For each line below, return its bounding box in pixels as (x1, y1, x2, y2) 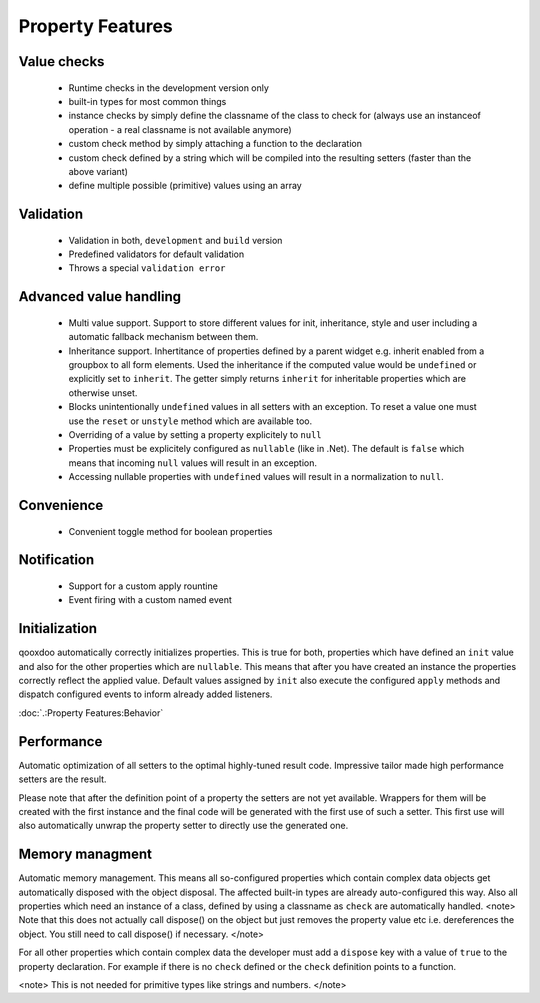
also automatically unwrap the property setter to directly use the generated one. (18, 820, 349, 832)
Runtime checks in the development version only (68, 81, 270, 94)
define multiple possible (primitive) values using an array (68, 180, 302, 192)
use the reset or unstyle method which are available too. (68, 415, 313, 427)
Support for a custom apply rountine (68, 580, 219, 592)
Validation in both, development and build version (68, 234, 283, 246)
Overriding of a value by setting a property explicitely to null (68, 429, 322, 441)
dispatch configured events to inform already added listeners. (18, 688, 273, 700)
